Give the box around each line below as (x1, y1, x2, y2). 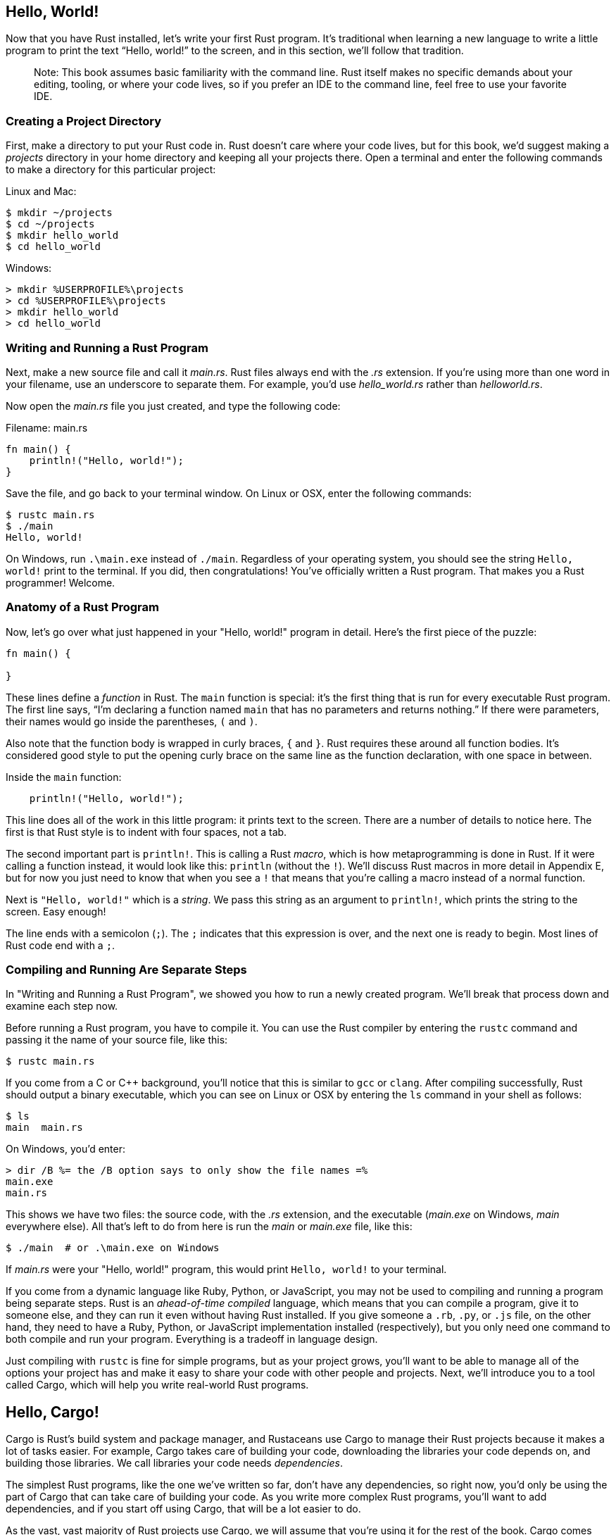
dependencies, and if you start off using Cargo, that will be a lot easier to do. (6, 1503, 361, 1515)
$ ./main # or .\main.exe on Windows (6, 1242, 220, 1254)
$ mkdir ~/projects (6, 207, 113, 219)
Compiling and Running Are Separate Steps (6, 963, 247, 977)
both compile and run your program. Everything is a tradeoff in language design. (6, 1333, 378, 1346)
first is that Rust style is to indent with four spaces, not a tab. (6, 825, 287, 838)
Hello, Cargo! (6, 1403, 99, 1421)
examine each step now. (6, 1000, 118, 1013)
